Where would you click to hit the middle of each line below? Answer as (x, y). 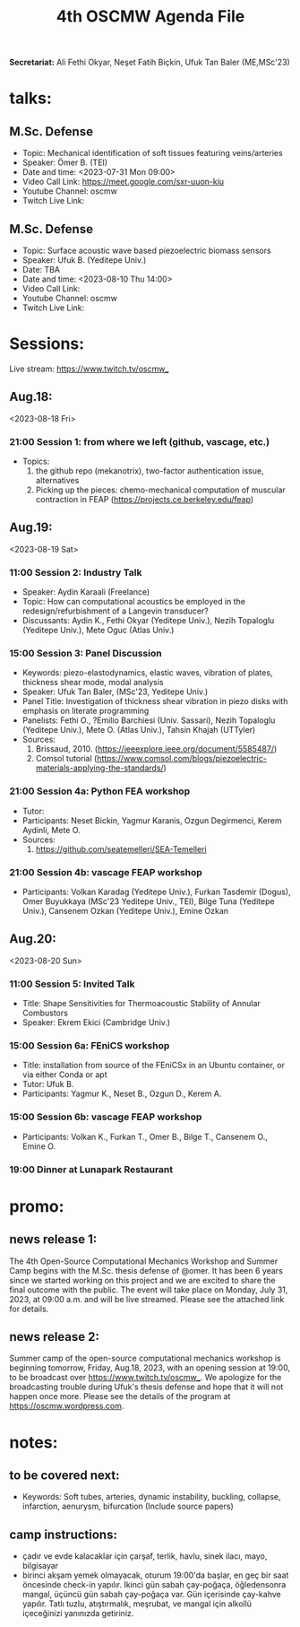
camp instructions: (64, 1534)
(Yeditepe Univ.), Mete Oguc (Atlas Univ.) (98, 631)
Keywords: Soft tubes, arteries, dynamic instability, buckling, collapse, (151, 1497)
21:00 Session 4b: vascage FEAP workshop (106, 872)
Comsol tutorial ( (66, 759)
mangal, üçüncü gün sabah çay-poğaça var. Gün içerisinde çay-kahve (151, 1595)
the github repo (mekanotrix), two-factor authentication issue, (150, 471)
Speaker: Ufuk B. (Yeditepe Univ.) (84, 260)
